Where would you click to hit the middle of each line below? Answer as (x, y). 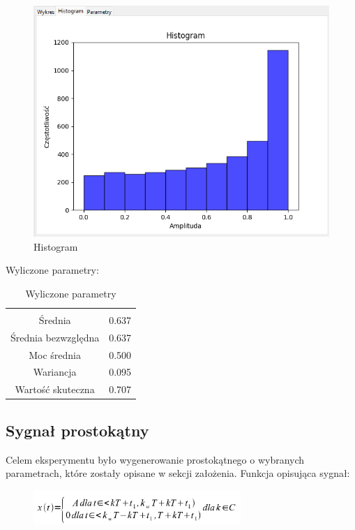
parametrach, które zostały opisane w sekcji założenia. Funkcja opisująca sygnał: (178, 473)
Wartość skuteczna (55, 389)
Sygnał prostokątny (77, 430)
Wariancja (55, 372)
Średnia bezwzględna (55, 337)
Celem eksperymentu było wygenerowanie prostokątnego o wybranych (155, 459)
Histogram (56, 246)
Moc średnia (55, 354)
